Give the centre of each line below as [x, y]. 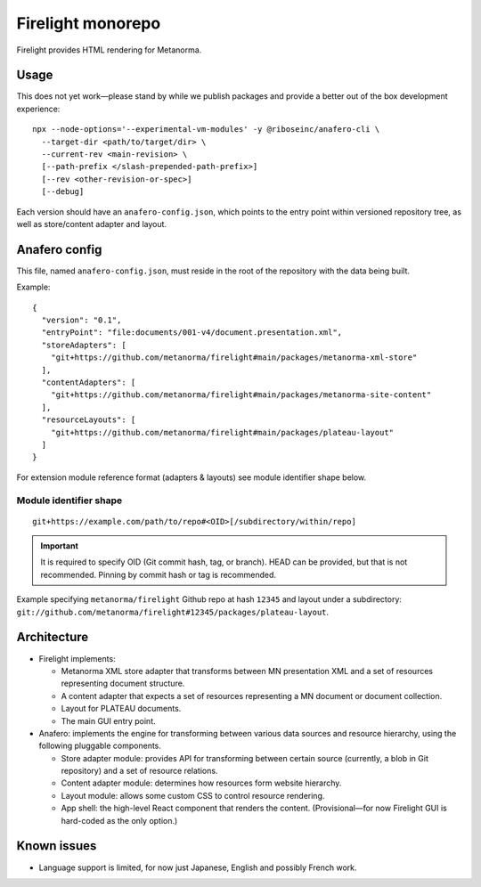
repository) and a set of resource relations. [139, 771]
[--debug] [63, 192]
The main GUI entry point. [108, 720]
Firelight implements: [77, 658]
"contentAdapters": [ [89, 382]
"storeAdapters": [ [84, 345]
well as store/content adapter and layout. [92, 224]
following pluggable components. [100, 746]
